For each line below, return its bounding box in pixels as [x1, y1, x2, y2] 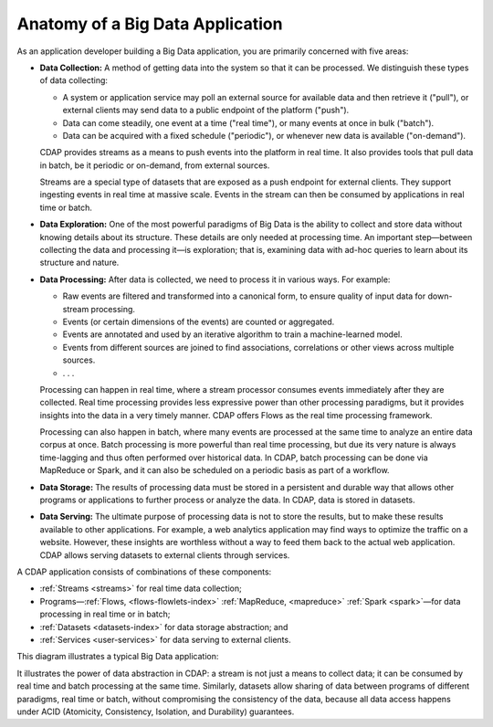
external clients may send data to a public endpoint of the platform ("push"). [62, 105, 350, 116]
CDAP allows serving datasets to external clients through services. [39, 549, 290, 561]
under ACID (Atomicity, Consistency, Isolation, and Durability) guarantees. [16, 706, 295, 717]
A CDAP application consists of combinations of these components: [16, 566, 272, 577]
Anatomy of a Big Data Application [16, 14, 283, 34]
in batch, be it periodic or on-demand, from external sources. [39, 160, 270, 171]
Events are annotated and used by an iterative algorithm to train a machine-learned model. [62, 329, 404, 340]
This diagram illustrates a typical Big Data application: [16, 651, 219, 662]
